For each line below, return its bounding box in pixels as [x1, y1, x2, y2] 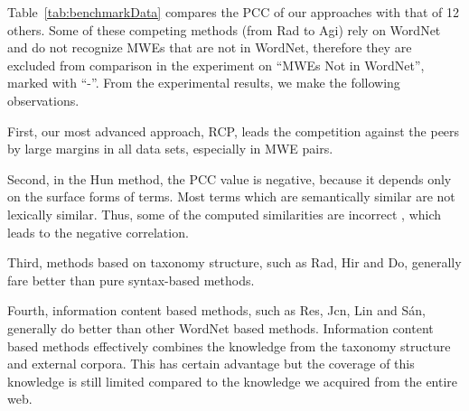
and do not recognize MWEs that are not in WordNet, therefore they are [7, 38, 412, 57]
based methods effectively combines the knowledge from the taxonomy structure [7, 336, 451, 355]
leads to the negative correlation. [7, 222, 189, 241]
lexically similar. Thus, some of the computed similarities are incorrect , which [7, 204, 442, 223]
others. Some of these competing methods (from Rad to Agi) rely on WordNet [7, 20, 441, 39]
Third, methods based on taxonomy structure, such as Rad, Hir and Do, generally [7, 253, 462, 272]
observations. [7, 90, 80, 109]
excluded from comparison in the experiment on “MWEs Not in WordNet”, [7, 55, 425, 74]
